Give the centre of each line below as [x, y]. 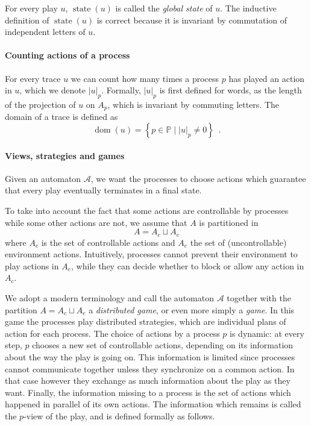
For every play [31, 8]
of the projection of [40, 104]
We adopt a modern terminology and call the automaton [109, 298]
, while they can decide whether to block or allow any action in [188, 265]
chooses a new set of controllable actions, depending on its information [163, 345]
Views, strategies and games [65, 155]
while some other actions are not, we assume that [96, 222]
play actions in [32, 265]
